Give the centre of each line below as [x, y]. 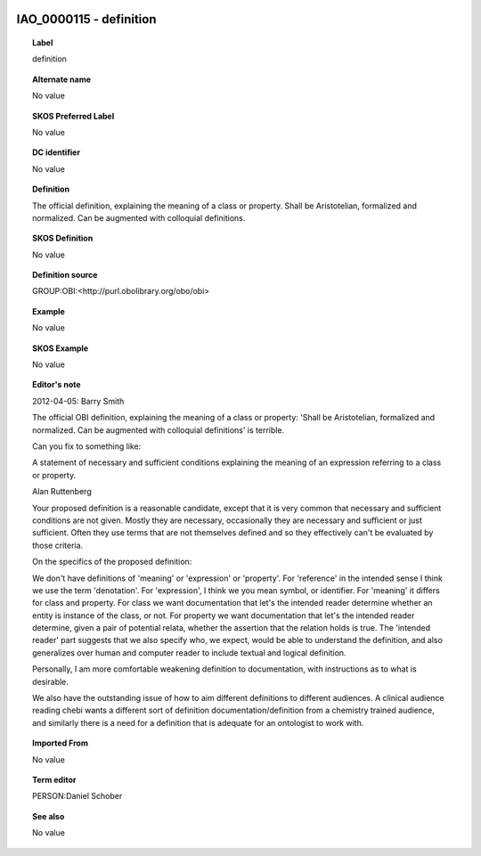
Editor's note [57, 385]
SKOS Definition [63, 238]
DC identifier [56, 152]
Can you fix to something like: [87, 446]
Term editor [54, 779]
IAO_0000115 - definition [86, 19]
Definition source [65, 275]
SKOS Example [61, 348]
